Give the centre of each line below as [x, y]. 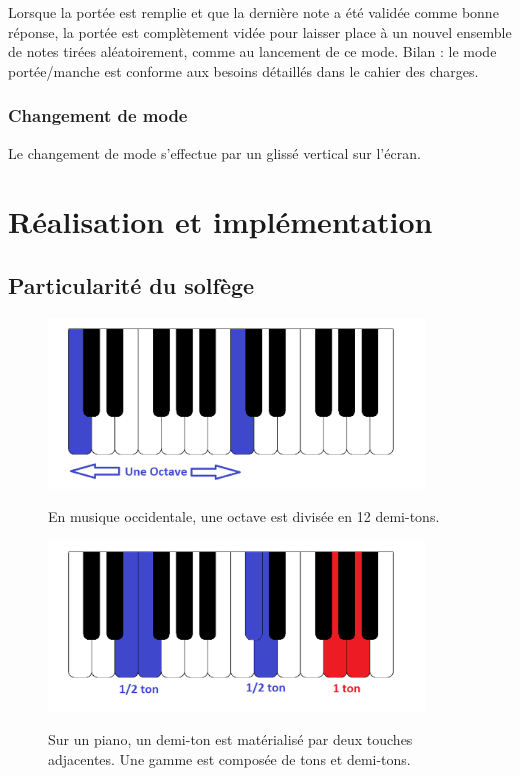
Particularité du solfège [131, 284]
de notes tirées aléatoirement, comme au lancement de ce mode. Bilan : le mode [252, 51]
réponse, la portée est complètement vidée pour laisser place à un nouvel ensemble [260, 31]
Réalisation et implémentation [220, 221]
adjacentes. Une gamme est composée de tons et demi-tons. [229, 758]
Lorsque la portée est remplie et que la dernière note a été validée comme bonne [253, 12]
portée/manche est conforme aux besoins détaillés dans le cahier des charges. [243, 70]
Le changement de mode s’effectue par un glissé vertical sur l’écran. [214, 152]
